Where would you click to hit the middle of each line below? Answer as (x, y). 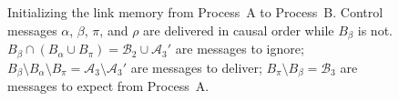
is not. (375, 30)
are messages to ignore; (240, 49)
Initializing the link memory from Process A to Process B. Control (195, 12)
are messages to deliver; (196, 67)
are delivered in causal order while (239, 30)
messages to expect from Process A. (108, 85)
